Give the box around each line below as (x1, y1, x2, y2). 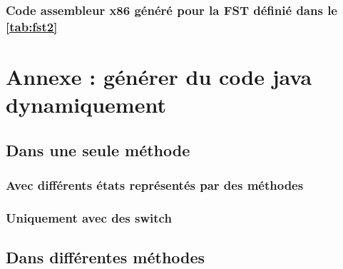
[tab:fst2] (6, 17, 58, 35)
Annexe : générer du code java (6, 61, 312, 91)
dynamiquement (6, 90, 166, 119)
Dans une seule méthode (6, 138, 190, 161)
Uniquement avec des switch (6, 208, 172, 226)
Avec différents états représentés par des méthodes (6, 176, 304, 194)
